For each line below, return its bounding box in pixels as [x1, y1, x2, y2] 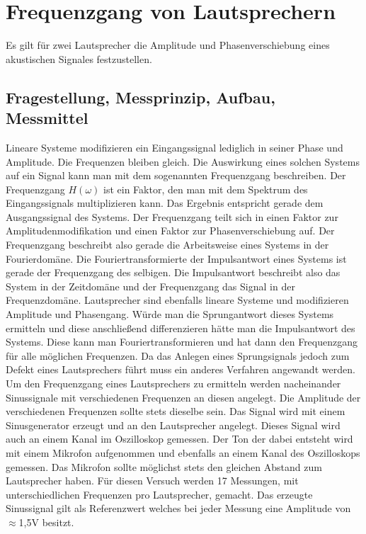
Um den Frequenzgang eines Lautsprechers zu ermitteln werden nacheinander [6, 376, 341, 390]
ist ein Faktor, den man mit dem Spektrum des [103, 181, 308, 196]
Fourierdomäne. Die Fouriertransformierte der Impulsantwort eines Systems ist [6, 251, 347, 266]
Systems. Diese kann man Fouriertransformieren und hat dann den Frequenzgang [6, 334, 358, 349]
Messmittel [6, 107, 88, 129]
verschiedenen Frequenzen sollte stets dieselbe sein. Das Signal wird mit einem [6, 404, 345, 419]
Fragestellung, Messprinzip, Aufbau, [6, 86, 275, 108]
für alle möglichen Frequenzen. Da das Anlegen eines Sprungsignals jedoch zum [6, 348, 350, 363]
